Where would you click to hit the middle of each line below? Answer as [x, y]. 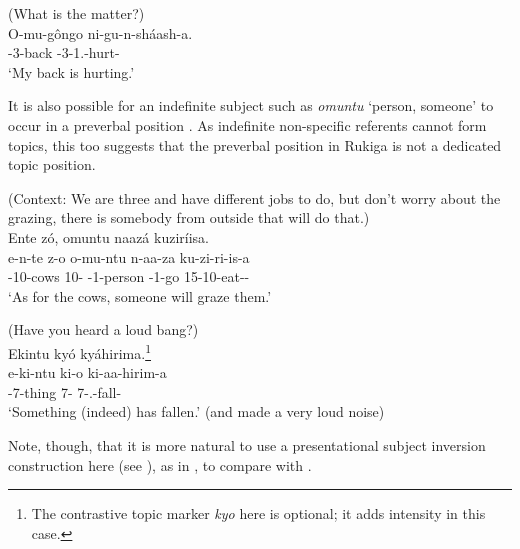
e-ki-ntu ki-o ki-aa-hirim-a [87, 372]
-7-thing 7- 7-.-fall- [65, 391]
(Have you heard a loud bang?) [103, 329]
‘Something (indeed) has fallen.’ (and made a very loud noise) [196, 411]
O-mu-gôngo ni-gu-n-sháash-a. [100, 32]
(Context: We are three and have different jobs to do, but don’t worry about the [254, 197]
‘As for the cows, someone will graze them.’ [140, 295]
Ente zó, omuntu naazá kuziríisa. [108, 236]
